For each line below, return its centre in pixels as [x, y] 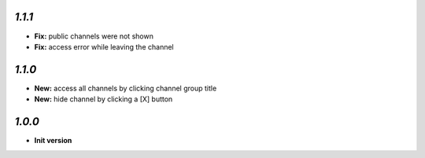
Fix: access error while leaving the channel [104, 46]
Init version [53, 141]
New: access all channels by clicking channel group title [126, 88]
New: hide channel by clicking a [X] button [103, 99]
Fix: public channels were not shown [94, 36]
